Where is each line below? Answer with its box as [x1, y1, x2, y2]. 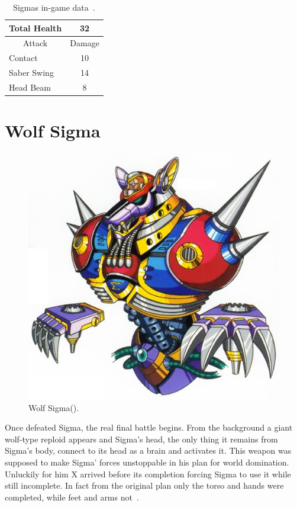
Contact [9, 52, 38, 64]
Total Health [9, 21, 62, 34]
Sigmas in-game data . [13, 1, 95, 13]
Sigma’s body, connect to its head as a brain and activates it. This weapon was [5, 444, 292, 457]
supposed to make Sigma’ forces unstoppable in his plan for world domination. [5, 456, 289, 469]
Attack [23, 37, 48, 49]
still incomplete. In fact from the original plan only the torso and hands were [5, 479, 284, 492]
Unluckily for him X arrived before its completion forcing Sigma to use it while [5, 467, 291, 480]
